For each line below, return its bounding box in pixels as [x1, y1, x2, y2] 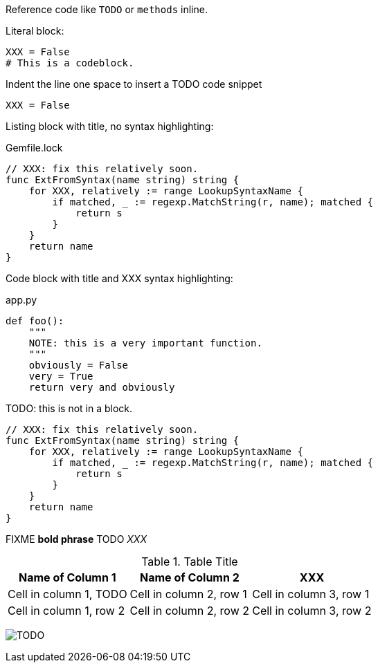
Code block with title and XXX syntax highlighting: [6, 272, 233, 284]
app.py [6, 294, 37, 306]
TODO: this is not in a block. [6, 402, 133, 414]
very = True [28, 371, 93, 382]
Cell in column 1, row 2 [8, 604, 125, 618]
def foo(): [6, 315, 64, 326]
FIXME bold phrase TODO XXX [6, 533, 147, 545]
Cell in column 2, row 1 [129, 587, 247, 601]
